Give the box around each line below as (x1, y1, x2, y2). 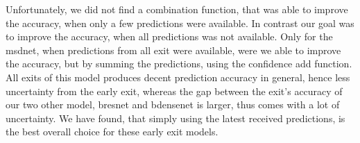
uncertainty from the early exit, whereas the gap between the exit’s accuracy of (6, 83, 343, 98)
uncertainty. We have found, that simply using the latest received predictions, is (6, 110, 345, 125)
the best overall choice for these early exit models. (6, 124, 218, 139)
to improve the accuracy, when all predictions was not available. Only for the (6, 29, 333, 44)
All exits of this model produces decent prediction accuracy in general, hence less (6, 69, 350, 84)
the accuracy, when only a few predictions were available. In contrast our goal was (6, 15, 354, 30)
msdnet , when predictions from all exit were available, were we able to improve (6, 42, 341, 57)
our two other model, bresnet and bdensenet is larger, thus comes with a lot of (6, 97, 340, 112)
